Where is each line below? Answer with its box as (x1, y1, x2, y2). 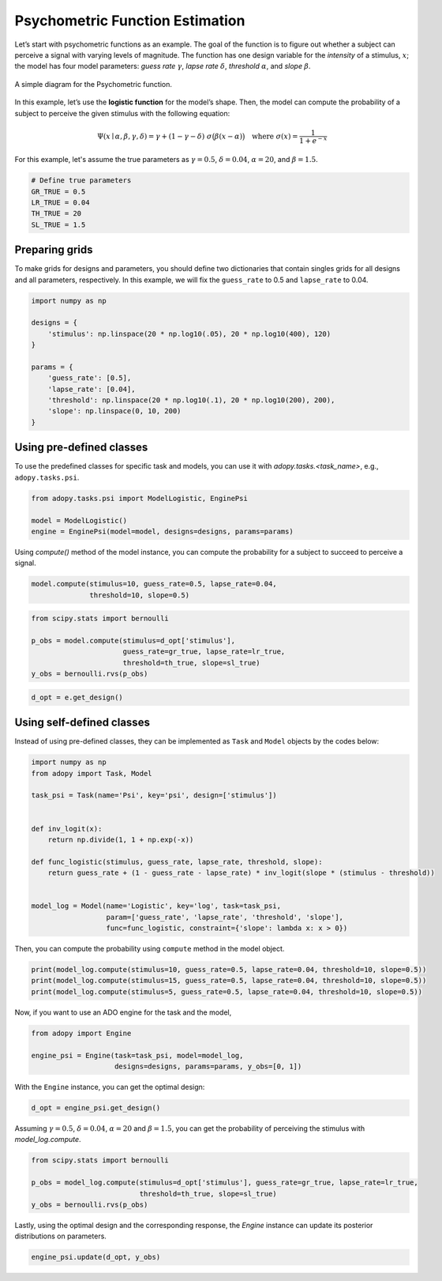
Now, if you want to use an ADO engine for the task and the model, (14, 1008, 232, 1017)
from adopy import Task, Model (31, 769, 153, 778)
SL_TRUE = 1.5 (31, 220, 86, 229)
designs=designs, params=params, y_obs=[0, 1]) (114, 1062, 302, 1071)
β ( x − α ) (214, 131, 243, 141)
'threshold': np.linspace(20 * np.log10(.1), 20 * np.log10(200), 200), (47, 396, 335, 405)
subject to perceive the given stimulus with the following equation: (14, 108, 230, 118)
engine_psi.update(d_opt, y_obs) (31, 1253, 161, 1262)
